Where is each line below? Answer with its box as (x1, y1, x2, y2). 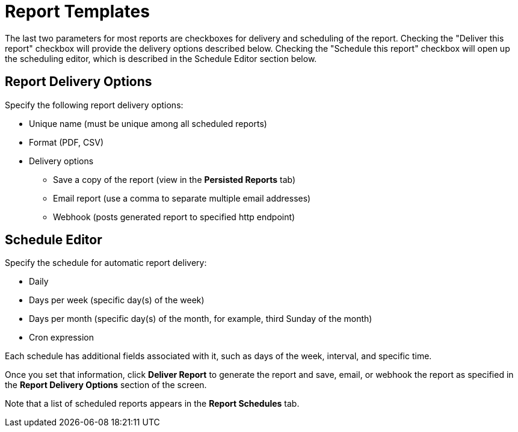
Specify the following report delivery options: (5, 99, 183, 110)
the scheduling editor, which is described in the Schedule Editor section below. (5, 53, 317, 64)
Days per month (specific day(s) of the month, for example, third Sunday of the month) (29, 313, 372, 324)
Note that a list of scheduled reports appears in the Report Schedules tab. (5, 398, 300, 409)
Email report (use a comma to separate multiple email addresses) (53, 193, 311, 203)
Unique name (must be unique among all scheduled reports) (29, 118, 267, 129)
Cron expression (29, 332, 94, 343)
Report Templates (5, 1, 150, 22)
